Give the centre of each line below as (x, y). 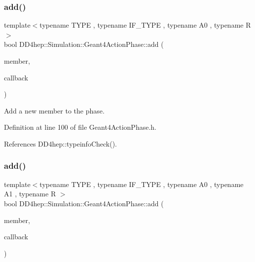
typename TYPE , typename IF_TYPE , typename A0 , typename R (145, 25)
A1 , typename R (30, 194)
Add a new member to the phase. (54, 110)
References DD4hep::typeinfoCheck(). (60, 143)
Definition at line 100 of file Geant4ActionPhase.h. (80, 127)
